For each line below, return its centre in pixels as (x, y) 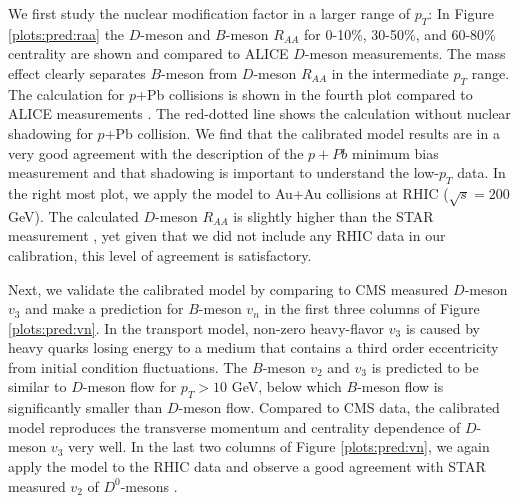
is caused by (442, 327)
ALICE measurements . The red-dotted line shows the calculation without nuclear (259, 113)
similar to (37, 386)
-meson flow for (129, 386)
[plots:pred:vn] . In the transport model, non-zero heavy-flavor (196, 327)
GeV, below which (286, 386)
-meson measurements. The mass (405, 53)
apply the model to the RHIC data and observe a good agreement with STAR (247, 466)
